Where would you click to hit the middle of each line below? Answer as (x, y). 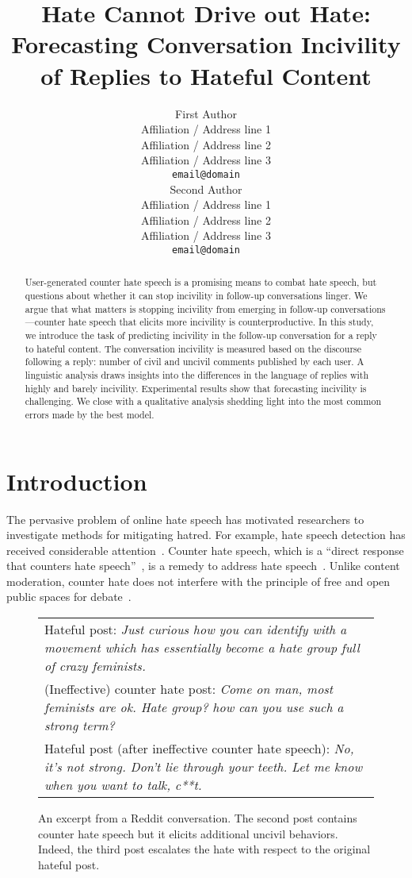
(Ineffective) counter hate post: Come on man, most (189, 689)
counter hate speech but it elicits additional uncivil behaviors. (188, 833)
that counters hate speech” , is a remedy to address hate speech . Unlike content (203, 566)
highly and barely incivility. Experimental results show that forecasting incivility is (196, 388)
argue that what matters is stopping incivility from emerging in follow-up (176, 308)
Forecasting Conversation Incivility (206, 44)
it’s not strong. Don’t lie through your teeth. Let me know (204, 767)
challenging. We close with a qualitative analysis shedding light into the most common (203, 401)
